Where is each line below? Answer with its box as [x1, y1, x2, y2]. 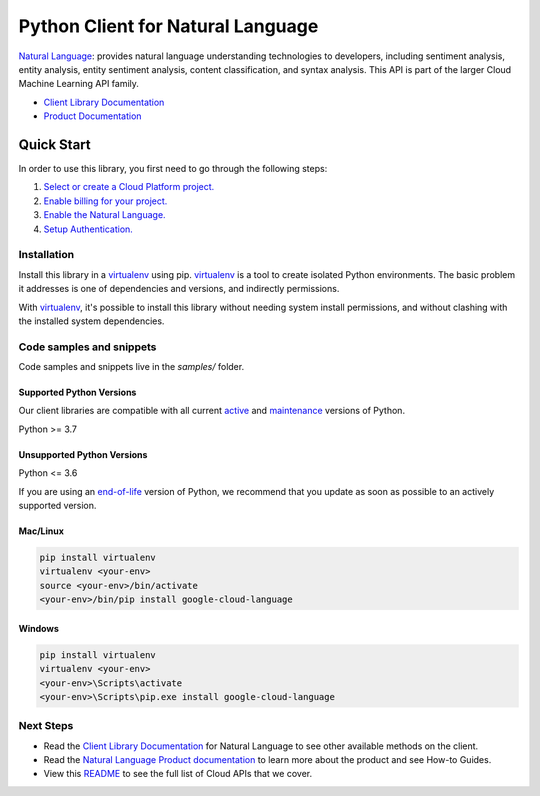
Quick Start [18, 136, 91, 153]
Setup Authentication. [43, 223, 134, 235]
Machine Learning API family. [18, 78, 140, 90]
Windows [18, 622, 59, 634]
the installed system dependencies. [18, 315, 165, 327]
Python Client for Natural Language [18, 15, 319, 37]
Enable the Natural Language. [43, 209, 166, 221]
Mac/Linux [18, 525, 65, 537]
